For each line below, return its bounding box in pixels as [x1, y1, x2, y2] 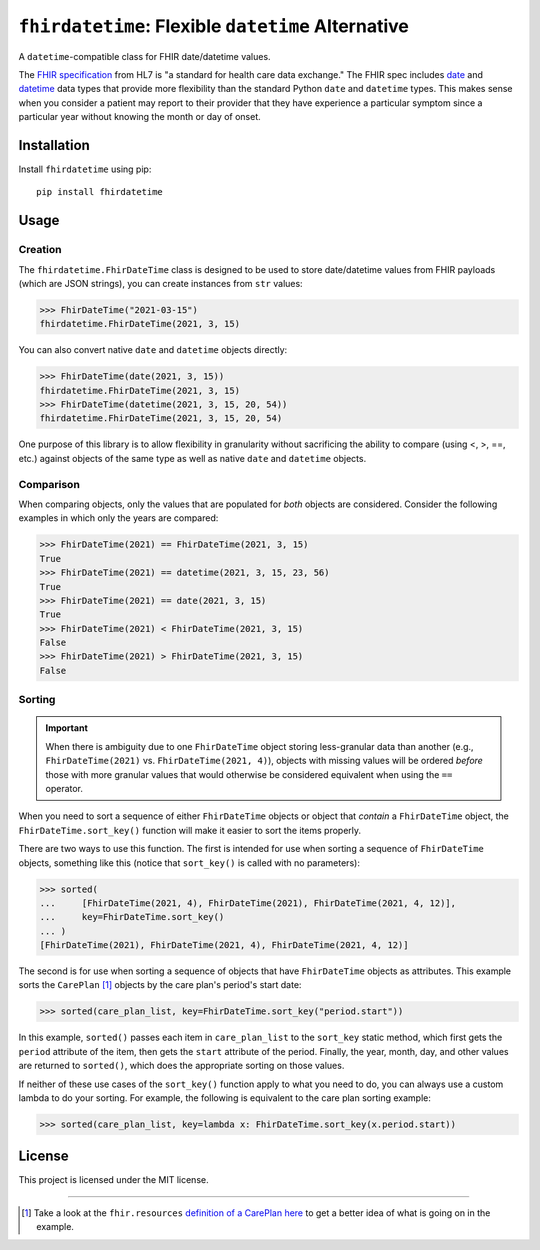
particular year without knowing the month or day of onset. [18, 111, 262, 123]
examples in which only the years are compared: [18, 512, 219, 524]
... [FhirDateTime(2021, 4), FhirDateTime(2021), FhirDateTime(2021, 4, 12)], [39, 897, 457, 909]
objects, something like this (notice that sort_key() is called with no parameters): [18, 856, 360, 869]
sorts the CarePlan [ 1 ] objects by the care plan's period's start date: [18, 979, 302, 991]
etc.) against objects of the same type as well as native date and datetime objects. [18, 452, 367, 464]
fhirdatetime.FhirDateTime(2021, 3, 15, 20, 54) [39, 413, 283, 424]
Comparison [18, 477, 80, 491]
